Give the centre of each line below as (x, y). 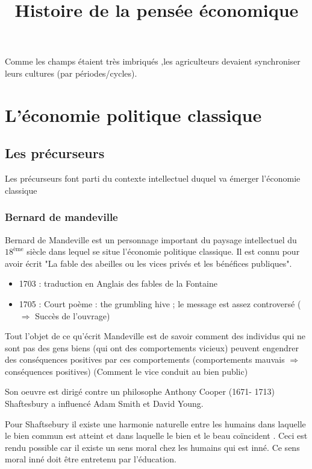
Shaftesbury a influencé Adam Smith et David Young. (104, 404)
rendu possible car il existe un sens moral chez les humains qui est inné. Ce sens (152, 447)
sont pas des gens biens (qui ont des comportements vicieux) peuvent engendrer (152, 347)
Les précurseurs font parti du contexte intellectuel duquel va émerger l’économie (153, 178)
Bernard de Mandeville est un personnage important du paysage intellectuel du (151, 239)
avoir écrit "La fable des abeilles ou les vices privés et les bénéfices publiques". (148, 263)
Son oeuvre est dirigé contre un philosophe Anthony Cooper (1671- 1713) (140, 391)
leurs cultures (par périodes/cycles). (71, 73)
